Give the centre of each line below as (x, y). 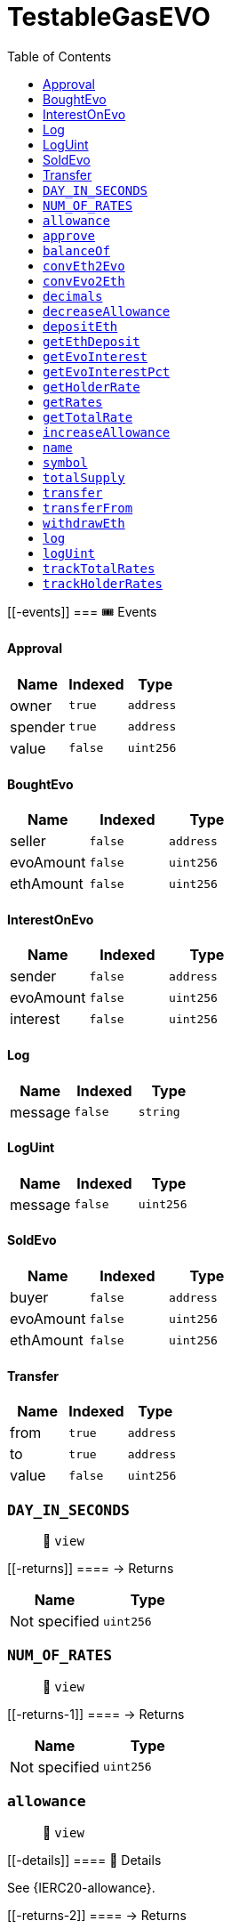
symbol (65, 462)
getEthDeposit (92, 341)
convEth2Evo (84, 266)
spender (38, 726)
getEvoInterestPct (107, 371)
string (159, 1112)
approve (69, 235)
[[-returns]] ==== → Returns (91, 1569)
